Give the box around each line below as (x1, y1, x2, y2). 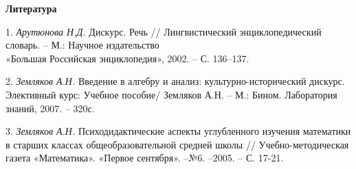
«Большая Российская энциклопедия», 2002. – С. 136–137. (5, 51, 249, 65)
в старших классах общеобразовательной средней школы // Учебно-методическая (5, 137, 349, 151)
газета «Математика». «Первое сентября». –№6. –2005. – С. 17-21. (5, 151, 284, 165)
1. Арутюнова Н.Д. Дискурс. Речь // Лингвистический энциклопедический (5, 24, 322, 38)
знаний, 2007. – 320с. (5, 101, 95, 115)
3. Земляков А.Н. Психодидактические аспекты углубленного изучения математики (5, 124, 351, 138)
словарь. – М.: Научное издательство (5, 38, 159, 52)
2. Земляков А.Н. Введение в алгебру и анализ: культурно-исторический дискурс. (5, 74, 345, 88)
